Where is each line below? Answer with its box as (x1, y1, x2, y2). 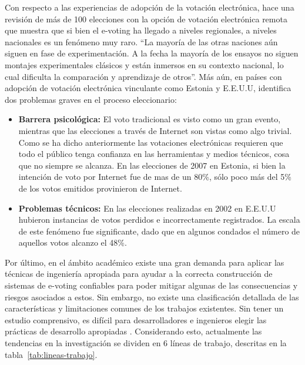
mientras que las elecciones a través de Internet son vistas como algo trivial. (18, 124, 292, 136)
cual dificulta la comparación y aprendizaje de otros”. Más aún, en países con (5, 70, 282, 82)
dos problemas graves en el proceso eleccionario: (5, 93, 177, 105)
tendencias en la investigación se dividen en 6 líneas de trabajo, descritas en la (5, 337, 287, 349)
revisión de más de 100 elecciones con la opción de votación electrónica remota (5, 12, 287, 25)
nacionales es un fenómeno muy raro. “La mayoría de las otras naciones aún (5, 35, 278, 48)
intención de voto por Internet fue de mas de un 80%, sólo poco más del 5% (18, 170, 292, 183)
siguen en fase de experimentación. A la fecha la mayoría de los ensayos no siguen (5, 47, 299, 59)
